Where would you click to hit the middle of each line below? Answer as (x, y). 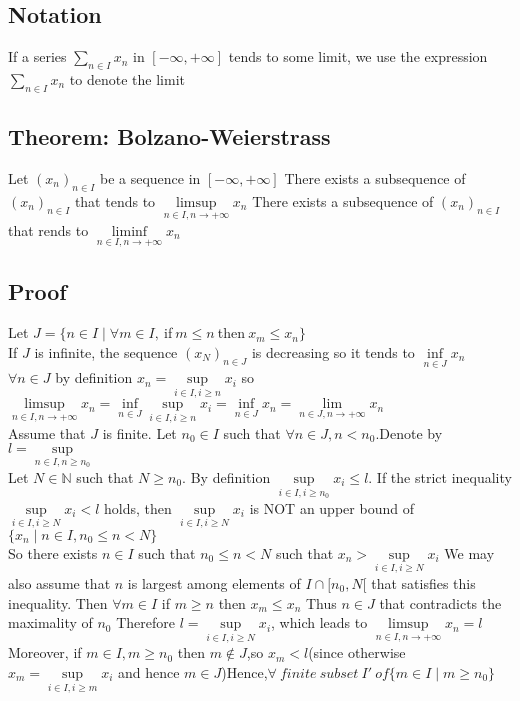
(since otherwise (357, 652)
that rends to (48, 230)
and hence (148, 671)
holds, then (138, 507)
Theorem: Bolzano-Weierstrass (169, 136)
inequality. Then (58, 602)
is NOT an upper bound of (331, 507)
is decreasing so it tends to (333, 352)
